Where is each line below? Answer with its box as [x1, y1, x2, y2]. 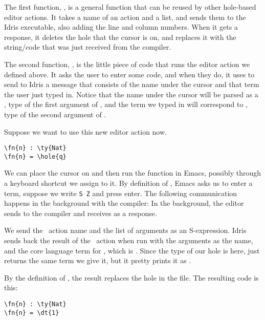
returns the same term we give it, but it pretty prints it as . [4, 255, 191, 266]
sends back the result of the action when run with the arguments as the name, [4, 235, 253, 246]
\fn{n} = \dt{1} [4, 309, 59, 316]
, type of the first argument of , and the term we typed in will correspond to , [4, 99, 248, 110]
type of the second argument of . [4, 109, 106, 119]
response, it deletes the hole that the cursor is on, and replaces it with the [4, 31, 236, 42]
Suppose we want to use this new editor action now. [4, 126, 167, 137]
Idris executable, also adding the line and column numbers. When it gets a [4, 22, 238, 32]
